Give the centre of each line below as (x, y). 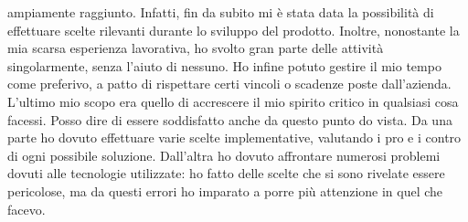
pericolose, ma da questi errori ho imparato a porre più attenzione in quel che (225, 190)
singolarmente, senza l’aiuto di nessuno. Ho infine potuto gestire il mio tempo (224, 65)
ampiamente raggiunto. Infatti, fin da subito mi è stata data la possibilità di (221, 12)
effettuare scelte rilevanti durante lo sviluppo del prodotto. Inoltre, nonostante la (234, 30)
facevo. (27, 209)
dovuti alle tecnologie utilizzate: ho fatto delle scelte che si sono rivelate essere (226, 173)
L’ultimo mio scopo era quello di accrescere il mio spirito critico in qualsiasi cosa (233, 101)
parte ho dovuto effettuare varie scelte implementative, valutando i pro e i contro (234, 137)
